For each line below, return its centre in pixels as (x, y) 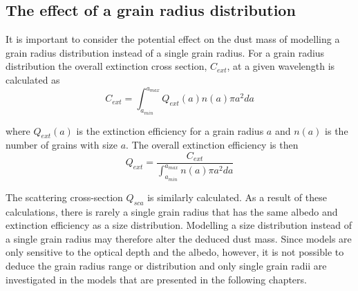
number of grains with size (62, 145)
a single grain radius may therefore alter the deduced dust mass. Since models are (179, 238)
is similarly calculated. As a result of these (237, 197)
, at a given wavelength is (281, 66)
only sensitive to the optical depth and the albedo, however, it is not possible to (175, 252)
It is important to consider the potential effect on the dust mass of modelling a (173, 39)
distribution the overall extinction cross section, (106, 66)
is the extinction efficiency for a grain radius (170, 130)
